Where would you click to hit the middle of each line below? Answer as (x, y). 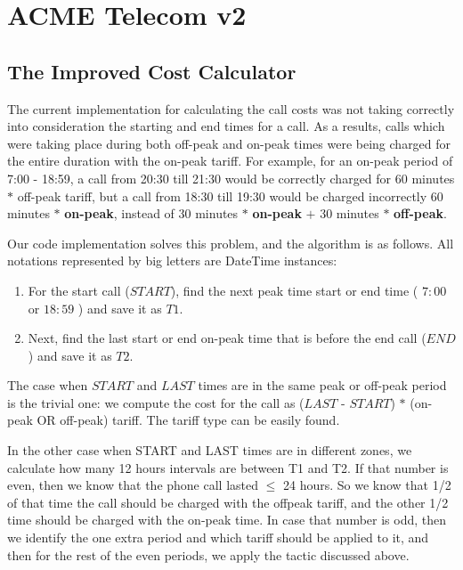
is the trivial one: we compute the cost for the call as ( (156, 402)
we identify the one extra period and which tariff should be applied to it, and (218, 537)
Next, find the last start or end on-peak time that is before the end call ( (227, 338)
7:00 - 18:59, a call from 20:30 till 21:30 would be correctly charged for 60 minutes (231, 178)
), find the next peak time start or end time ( (294, 290)
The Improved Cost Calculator (152, 71)
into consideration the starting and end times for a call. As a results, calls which (226, 126)
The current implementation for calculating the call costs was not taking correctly (231, 108)
